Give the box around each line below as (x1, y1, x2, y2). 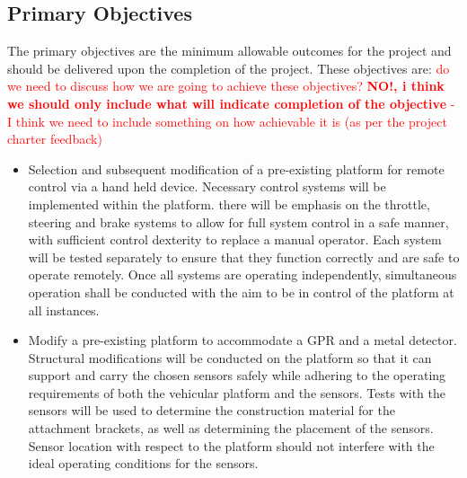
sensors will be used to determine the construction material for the (28, 401, 395, 420)
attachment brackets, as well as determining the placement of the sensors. (28, 419, 434, 438)
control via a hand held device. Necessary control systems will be (28, 177, 386, 196)
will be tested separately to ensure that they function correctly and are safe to (28, 247, 460, 266)
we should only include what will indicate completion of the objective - (7, 93, 455, 112)
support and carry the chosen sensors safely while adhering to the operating (28, 366, 446, 385)
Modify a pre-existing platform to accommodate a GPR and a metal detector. (28, 331, 457, 350)
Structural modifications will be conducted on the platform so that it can (28, 348, 432, 367)
